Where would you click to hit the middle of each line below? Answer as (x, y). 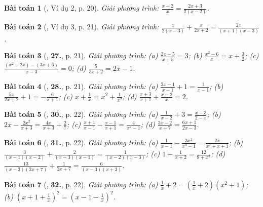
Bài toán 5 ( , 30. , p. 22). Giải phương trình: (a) (81, 114)
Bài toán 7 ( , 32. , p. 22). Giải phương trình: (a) (81, 184)
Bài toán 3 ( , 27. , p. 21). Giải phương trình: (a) (81, 55)
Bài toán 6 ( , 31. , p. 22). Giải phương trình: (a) (81, 142)
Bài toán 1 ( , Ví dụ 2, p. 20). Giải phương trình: (82, 8)
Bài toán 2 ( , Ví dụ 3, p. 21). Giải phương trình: (82, 27)
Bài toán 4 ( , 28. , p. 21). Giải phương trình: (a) (81, 86)
